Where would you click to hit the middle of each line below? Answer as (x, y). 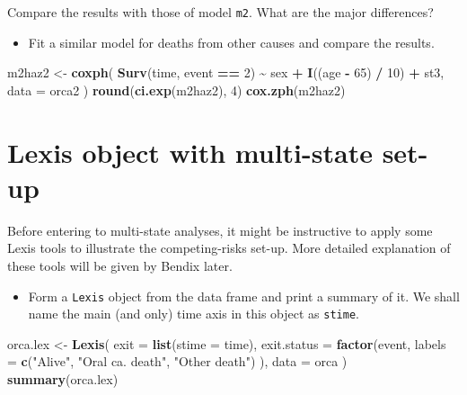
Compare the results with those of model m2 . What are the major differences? (220, 12)
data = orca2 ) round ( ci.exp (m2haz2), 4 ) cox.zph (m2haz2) (176, 90)
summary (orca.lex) (63, 379)
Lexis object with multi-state (190, 152)
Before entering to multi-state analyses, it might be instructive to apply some (220, 230)
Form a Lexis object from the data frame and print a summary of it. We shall (244, 296)
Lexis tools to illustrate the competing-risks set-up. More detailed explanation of (229, 248)
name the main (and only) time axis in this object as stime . (194, 314)
